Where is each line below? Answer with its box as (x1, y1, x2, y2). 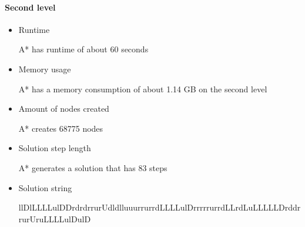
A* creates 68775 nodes (18, 122, 103, 134)
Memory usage (18, 62, 71, 75)
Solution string (18, 181, 72, 193)
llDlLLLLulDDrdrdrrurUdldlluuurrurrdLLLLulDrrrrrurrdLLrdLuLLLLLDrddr (18, 201, 301, 213)
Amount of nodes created (18, 102, 109, 115)
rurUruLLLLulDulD (18, 212, 91, 225)
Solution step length (18, 142, 91, 154)
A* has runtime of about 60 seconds (18, 43, 149, 55)
